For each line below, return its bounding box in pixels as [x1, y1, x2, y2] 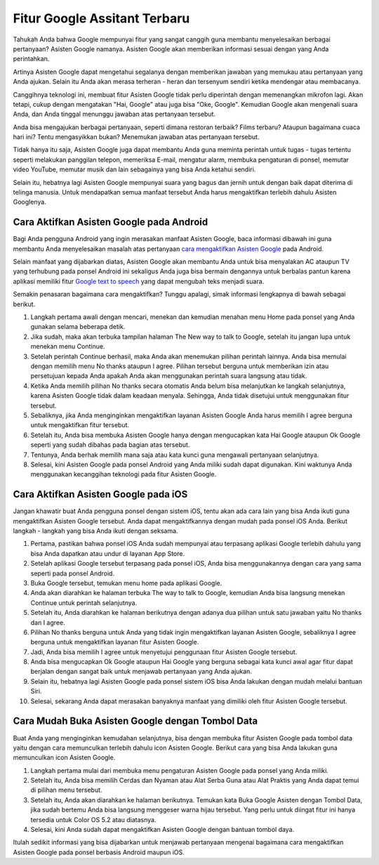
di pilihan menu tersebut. [30, 786, 102, 794]
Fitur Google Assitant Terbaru [13, 11, 190, 26]
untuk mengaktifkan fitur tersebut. [30, 421, 130, 429]
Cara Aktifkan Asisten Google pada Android [13, 216, 208, 228]
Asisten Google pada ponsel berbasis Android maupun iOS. [13, 847, 185, 857]
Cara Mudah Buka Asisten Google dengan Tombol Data [13, 715, 258, 727]
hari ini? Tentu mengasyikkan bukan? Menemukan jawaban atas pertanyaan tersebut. [13, 133, 260, 141]
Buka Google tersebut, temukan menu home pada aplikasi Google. [30, 578, 222, 587]
